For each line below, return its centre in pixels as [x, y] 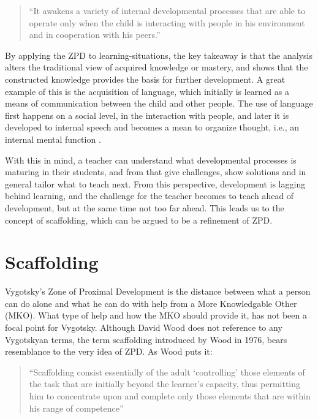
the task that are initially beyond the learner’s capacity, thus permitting [165, 384]
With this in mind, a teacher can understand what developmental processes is [151, 160]
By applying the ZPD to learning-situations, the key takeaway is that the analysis [159, 55]
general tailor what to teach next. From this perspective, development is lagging [155, 183]
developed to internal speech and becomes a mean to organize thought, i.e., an [152, 127]
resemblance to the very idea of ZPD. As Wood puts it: [109, 351]
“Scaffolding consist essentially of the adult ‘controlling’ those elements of [167, 372]
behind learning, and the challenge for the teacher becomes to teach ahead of [150, 196]
